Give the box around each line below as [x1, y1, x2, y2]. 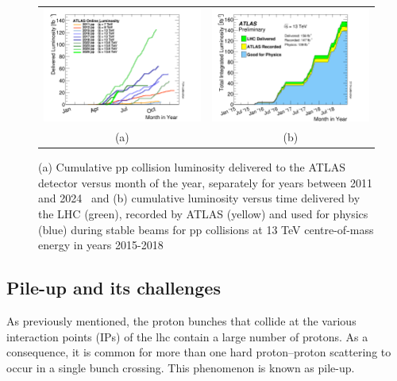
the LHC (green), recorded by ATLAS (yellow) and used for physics [38, 205, 368, 221]
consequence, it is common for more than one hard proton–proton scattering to [6, 344, 391, 360]
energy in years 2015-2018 [38, 237, 164, 253]
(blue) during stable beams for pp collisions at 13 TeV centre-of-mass [38, 221, 374, 237]
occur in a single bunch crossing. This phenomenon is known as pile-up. [6, 359, 355, 375]
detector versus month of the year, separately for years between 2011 [38, 174, 372, 190]
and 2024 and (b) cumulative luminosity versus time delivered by [38, 190, 360, 206]
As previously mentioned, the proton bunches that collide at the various [6, 312, 357, 329]
